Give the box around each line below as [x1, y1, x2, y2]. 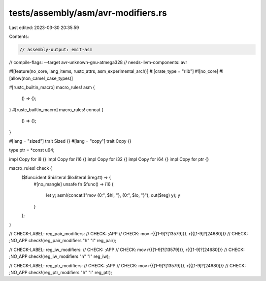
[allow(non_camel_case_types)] [9, 75, 73, 81]
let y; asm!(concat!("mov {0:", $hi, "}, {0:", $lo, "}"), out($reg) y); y [46, 192, 181, 198]
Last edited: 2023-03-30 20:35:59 [9, 25, 79, 31]
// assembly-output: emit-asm [19, 47, 93, 52]
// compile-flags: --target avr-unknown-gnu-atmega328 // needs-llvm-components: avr [9, 59, 187, 65]
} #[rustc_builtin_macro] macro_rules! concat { [9, 106, 103, 113]
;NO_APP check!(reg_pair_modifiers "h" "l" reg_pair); [9, 238, 117, 244]
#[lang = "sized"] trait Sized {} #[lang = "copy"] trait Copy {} [9, 138, 132, 144]
